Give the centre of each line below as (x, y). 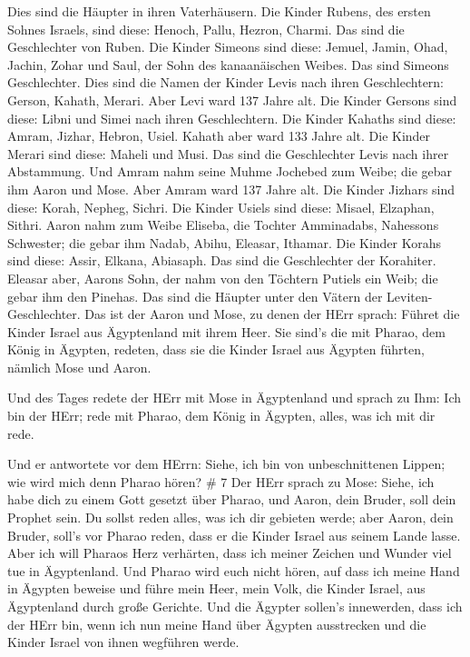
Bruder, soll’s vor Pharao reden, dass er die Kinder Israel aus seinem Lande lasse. (234, 535)
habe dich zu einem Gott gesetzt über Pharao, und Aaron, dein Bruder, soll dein (232, 499)
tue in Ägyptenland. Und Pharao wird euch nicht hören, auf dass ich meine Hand (234, 570)
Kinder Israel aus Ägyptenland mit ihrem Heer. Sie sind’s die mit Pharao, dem (226, 331)
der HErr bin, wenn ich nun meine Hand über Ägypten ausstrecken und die (217, 624)
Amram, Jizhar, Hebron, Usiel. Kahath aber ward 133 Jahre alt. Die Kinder (219, 136)
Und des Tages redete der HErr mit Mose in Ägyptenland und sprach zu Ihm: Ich (235, 398)
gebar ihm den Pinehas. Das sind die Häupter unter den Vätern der (195, 296)
